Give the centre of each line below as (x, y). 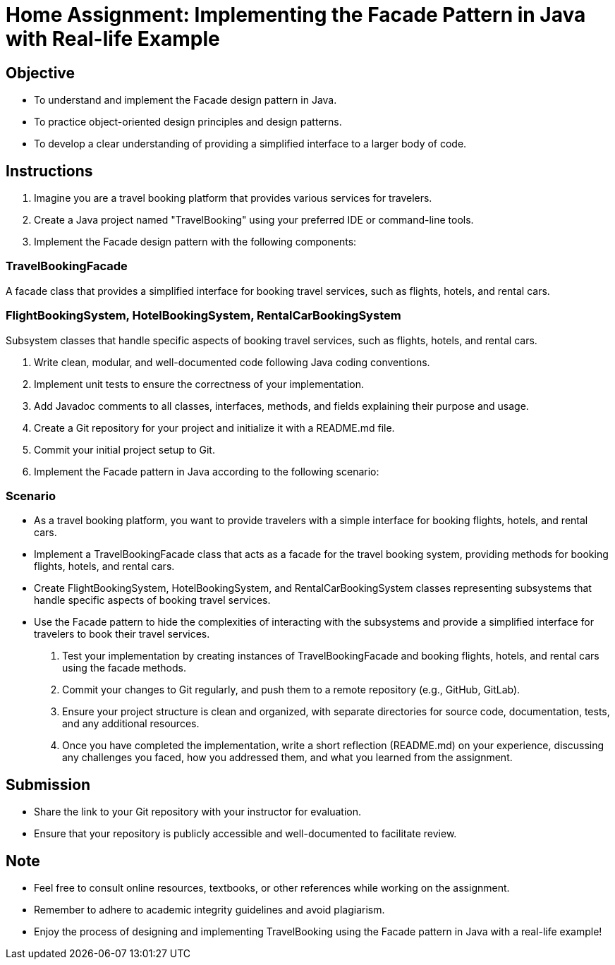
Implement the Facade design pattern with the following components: (195, 242)
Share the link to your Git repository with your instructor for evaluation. (198, 812)
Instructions (49, 171)
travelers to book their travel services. (122, 634)
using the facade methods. (124, 668)
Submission (48, 784)
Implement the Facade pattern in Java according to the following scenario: (207, 471)
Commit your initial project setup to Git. (124, 449)
